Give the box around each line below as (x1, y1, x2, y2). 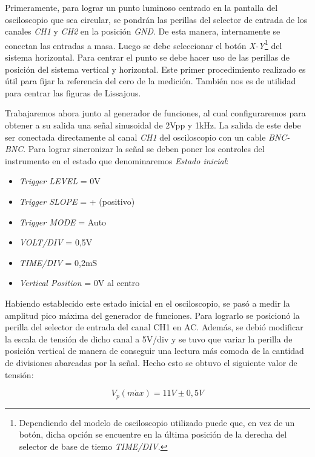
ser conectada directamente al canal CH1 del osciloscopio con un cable (5, 130, 266, 143)
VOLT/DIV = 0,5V (19, 236, 93, 249)
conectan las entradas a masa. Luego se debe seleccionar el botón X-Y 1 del (5, 37, 282, 52)
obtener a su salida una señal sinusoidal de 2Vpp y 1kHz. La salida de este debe (5, 119, 301, 131)
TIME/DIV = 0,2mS (19, 256, 98, 269)
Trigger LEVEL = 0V (19, 175, 101, 187)
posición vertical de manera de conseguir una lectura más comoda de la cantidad (5, 344, 304, 357)
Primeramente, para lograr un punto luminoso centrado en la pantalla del (5, 1, 278, 13)
